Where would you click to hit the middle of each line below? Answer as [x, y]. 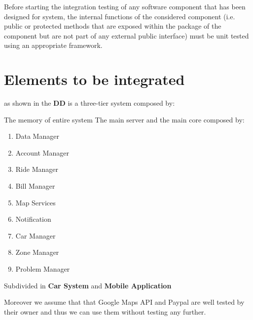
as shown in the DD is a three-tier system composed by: [90, 103]
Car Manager [36, 235]
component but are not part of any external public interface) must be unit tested [126, 35]
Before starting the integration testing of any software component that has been [125, 6]
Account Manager [42, 152]
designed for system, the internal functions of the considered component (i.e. [120, 16]
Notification [33, 219]
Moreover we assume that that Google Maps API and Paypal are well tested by [124, 302]
